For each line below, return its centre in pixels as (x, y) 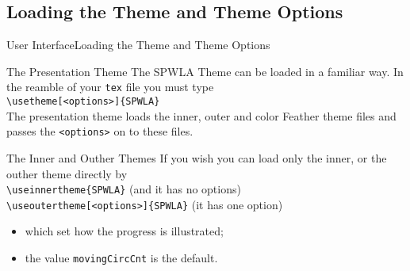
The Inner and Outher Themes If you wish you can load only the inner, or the (197, 157)
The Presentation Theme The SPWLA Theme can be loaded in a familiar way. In (205, 71)
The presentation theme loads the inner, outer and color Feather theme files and (201, 115)
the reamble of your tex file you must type (110, 87)
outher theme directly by (67, 173)
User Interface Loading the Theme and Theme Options (138, 45)
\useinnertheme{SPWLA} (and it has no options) (124, 189)
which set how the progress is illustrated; (124, 231)
